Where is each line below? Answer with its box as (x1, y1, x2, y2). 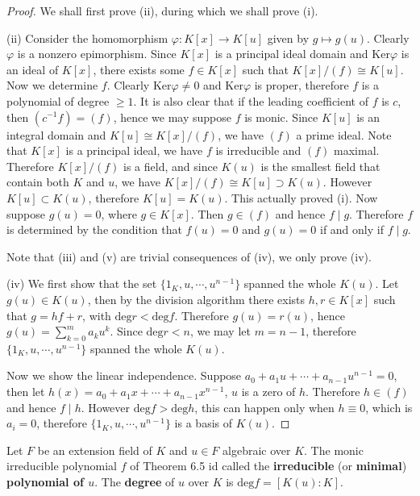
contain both (6, 173, 69, 190)
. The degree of (94, 473, 175, 490)
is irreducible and (215, 142, 301, 159)
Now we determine (6, 77, 98, 94)
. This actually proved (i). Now (224, 189, 378, 206)
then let (6, 383, 45, 400)
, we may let (189, 323, 251, 340)
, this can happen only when (194, 398, 335, 415)
